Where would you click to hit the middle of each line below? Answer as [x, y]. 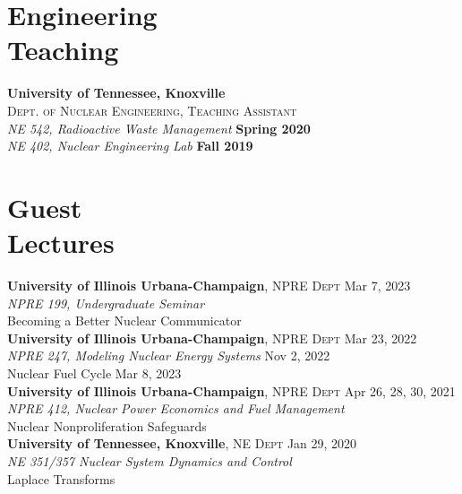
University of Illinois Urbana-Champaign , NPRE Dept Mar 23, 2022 [212, 338]
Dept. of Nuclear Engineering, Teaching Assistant [152, 110]
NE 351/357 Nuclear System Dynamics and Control [150, 460]
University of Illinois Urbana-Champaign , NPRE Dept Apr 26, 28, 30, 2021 [231, 390]
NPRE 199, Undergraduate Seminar [106, 303]
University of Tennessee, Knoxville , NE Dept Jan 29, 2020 [182, 443]
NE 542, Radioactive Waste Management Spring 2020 [159, 128]
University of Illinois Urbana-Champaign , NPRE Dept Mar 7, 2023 [209, 285]
